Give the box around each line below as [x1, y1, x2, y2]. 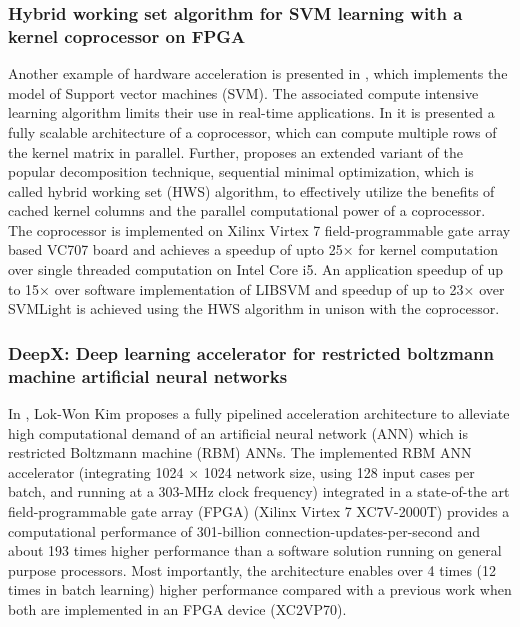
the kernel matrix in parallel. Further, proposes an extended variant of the [8, 141, 463, 162]
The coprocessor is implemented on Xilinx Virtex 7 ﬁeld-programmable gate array [8, 219, 511, 240]
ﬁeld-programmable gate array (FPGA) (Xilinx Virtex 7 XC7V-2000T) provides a [8, 500, 510, 521]
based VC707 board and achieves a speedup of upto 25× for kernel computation [8, 239, 498, 260]
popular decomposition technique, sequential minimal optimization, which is [8, 161, 474, 182]
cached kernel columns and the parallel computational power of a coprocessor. [8, 200, 486, 221]
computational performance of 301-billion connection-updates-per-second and [8, 520, 481, 541]
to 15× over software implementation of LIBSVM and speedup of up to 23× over [8, 278, 505, 299]
